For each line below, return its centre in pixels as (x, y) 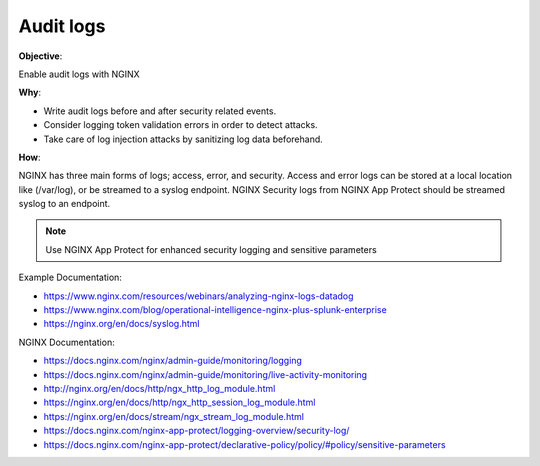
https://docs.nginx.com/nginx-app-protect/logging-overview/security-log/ (196, 431)
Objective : (40, 56)
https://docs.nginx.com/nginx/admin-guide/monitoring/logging (172, 361)
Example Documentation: (70, 277)
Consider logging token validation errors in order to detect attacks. (181, 125)
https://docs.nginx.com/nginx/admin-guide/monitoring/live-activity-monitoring (205, 374)
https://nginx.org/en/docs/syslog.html (121, 324)
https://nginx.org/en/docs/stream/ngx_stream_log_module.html (174, 416)
